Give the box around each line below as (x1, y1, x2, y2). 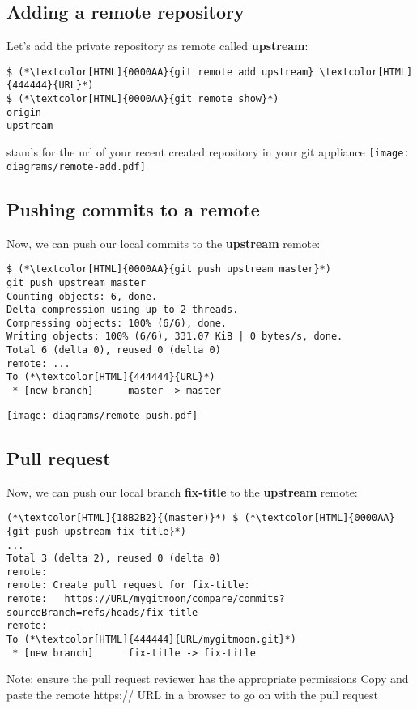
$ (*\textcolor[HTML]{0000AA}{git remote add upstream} (6, 66, 314, 78)
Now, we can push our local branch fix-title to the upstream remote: (6, 483, 358, 500)
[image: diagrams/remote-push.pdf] (6, 409, 198, 421)
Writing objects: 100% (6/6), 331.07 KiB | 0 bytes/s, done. (6, 331, 343, 343)
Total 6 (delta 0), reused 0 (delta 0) (6, 344, 221, 357)
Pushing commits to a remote (6, 196, 260, 221)
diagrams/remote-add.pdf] (6, 160, 146, 173)
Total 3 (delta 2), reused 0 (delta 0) (6, 553, 221, 565)
